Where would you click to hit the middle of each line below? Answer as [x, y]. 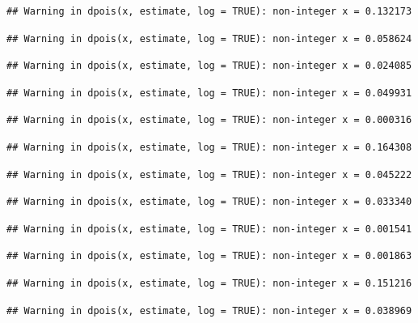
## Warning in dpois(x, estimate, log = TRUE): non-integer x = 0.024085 [209, 66]
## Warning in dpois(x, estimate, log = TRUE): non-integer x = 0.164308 [209, 147]
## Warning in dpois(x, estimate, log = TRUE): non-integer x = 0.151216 [209, 283]
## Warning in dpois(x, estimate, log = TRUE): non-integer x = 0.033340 [209, 202]
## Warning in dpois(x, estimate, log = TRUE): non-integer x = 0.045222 [209, 174]
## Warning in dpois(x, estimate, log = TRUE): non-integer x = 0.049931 [209, 93]
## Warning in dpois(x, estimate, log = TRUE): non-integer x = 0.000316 [209, 120]
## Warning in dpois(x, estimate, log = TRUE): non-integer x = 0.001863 [209, 256]
